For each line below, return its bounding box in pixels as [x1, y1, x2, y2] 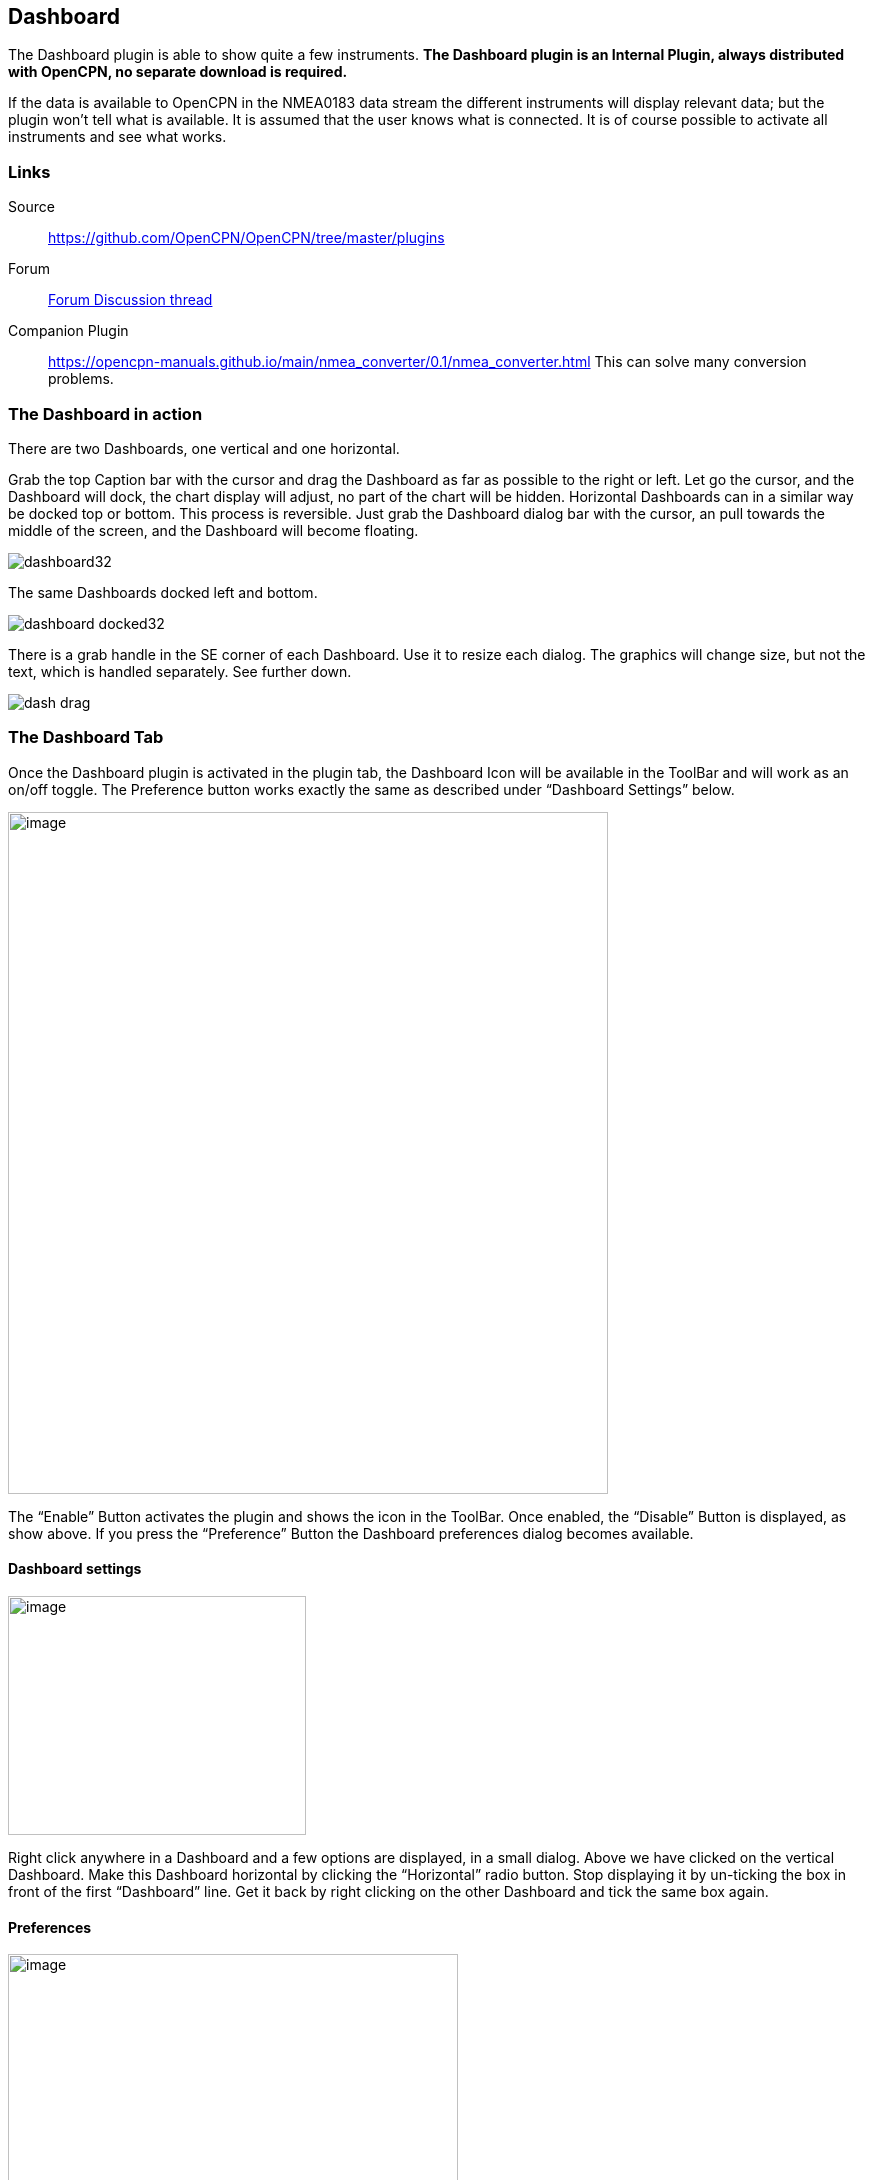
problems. [48, 370, 114, 388]
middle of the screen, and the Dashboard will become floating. [8, 521, 419, 539]
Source [8, 198, 55, 216]
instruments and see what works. [8, 128, 227, 146]
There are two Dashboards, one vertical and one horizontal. [8, 439, 400, 457]
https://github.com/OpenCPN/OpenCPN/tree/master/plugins [48, 229, 445, 247]
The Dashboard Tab [8, 727, 164, 748]
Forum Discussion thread [48, 291, 213, 309]
